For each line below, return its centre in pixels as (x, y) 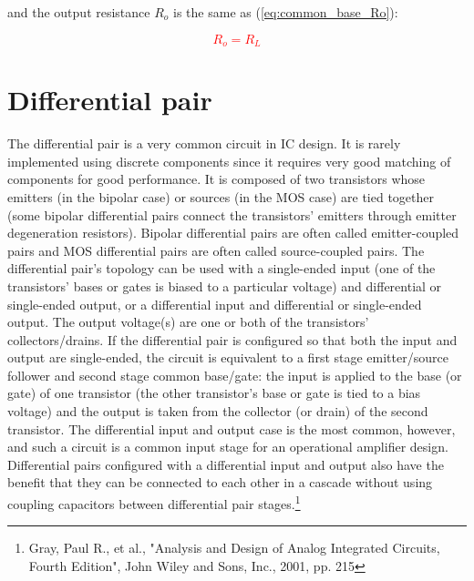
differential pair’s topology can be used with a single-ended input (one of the (222, 268)
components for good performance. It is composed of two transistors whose (216, 179)
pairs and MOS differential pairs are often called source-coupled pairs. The (216, 250)
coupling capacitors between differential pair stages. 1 (154, 502)
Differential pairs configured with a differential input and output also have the (226, 464)
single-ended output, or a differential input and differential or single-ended (215, 304)
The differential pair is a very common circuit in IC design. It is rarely (204, 143)
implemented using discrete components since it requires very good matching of (229, 161)
